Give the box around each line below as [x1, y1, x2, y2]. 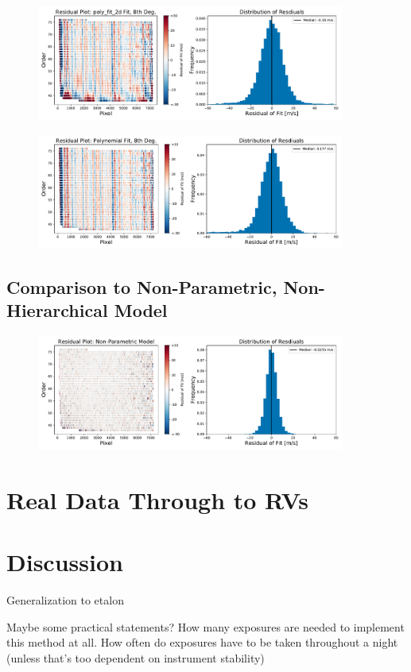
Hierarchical [6, 298, 108, 322]
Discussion [6, 546, 123, 578]
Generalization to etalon [6, 592, 124, 608]
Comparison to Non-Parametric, [6, 274, 277, 299]
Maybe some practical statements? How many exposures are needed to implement [6, 618, 405, 635]
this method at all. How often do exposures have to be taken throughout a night [6, 634, 398, 651]
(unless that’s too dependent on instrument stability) [6, 649, 265, 666]
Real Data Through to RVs [6, 483, 309, 516]
